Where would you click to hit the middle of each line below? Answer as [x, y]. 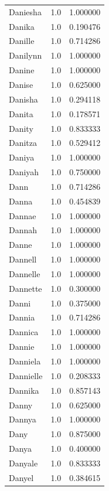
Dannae [23, 215]
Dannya [23, 419]
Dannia [22, 317]
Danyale [23, 463]
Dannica [24, 332]
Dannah [23, 230]
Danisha [23, 99]
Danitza [23, 143]
